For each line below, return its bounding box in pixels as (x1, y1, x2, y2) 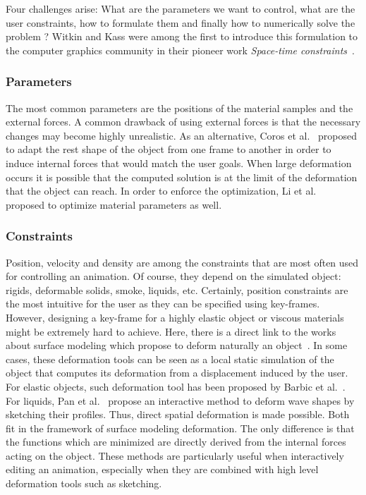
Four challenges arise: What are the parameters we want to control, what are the (6, 1, 355, 16)
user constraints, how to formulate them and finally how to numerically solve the (6, 15, 355, 30)
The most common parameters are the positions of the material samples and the (6, 100, 353, 115)
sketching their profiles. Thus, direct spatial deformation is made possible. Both (6, 407, 350, 422)
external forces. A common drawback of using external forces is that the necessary (6, 114, 361, 129)
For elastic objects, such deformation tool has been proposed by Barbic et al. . (6, 379, 346, 393)
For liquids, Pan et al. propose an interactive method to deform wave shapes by (6, 393, 355, 408)
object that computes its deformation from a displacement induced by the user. (6, 365, 348, 380)
